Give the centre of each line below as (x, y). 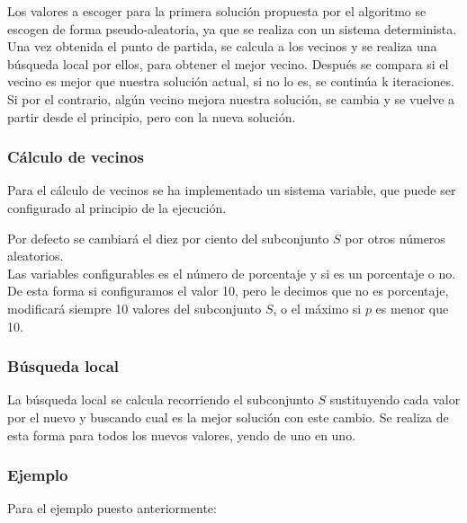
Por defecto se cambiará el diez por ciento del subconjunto (168, 238)
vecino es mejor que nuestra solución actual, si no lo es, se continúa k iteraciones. (231, 81)
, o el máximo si (317, 308)
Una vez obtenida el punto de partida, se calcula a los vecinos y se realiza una (222, 46)
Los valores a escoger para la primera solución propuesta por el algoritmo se (217, 11)
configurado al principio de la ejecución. (117, 207)
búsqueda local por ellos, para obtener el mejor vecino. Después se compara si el (228, 63)
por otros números (395, 238)
